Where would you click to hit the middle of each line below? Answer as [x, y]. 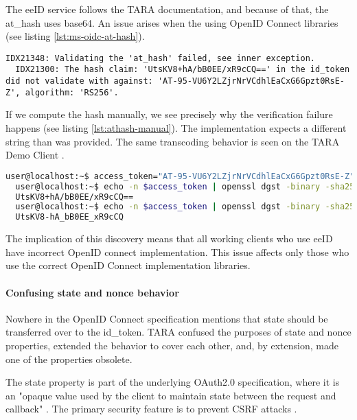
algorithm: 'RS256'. [72, 92]
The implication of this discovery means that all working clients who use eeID [169, 238]
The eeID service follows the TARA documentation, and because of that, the [167, 9]
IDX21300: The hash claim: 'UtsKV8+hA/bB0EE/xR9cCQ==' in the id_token [183, 70]
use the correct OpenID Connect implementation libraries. [128, 265]
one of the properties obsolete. [69, 359]
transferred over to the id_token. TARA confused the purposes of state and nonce [178, 332]
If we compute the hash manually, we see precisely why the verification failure [169, 114]
